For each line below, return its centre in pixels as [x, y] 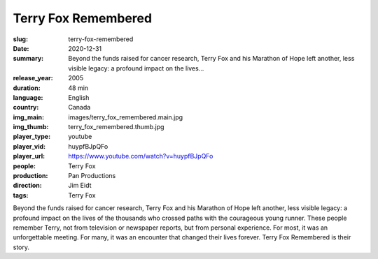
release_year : [33, 78]
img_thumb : [31, 127]
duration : [27, 88]
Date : [21, 48]
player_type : [32, 137]
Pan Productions [92, 176]
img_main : [29, 117]
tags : [21, 195]
